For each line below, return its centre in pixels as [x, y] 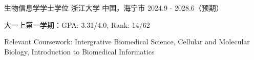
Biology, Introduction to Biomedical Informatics [79, 51]
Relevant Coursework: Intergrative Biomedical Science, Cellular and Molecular [127, 42]
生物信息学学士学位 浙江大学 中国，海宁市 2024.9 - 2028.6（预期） [114, 8]
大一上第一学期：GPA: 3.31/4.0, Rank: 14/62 [77, 24]
